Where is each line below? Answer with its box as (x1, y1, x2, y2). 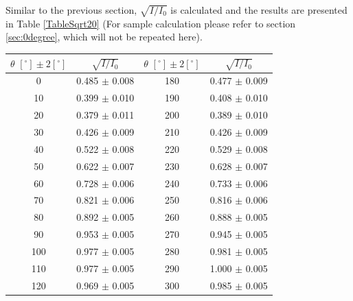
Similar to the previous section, (5, 3, 137, 16)
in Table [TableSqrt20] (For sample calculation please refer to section (5, 16, 296, 30)
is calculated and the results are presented (170, 3, 348, 16)
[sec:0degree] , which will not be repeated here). (5, 29, 203, 44)
